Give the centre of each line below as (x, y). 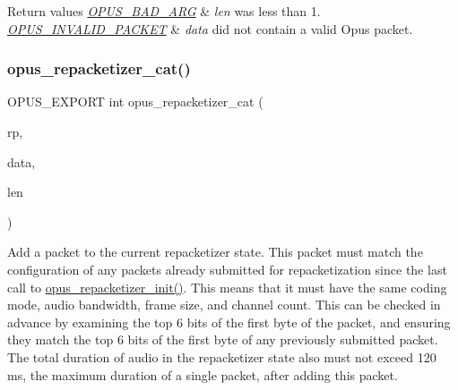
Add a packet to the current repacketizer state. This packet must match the (215, 252)
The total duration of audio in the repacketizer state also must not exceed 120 (222, 356)
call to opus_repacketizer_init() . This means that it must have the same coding (227, 287)
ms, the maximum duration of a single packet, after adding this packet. (203, 374)
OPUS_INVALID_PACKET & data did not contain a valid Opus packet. (210, 28)
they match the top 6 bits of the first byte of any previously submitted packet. (223, 339)
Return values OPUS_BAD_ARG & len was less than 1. (164, 11)
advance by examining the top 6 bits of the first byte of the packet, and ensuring (229, 322)
